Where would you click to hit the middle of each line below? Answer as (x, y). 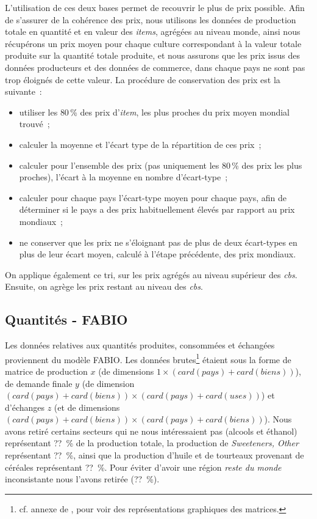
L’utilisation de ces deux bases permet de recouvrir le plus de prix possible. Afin (155, 7)
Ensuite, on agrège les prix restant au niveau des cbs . (104, 286)
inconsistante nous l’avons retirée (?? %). (82, 479)
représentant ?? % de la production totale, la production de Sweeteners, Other (152, 443)
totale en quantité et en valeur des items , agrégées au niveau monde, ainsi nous (153, 31)
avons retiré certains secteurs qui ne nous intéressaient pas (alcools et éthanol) (151, 431)
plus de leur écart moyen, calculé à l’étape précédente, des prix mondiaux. (158, 254)
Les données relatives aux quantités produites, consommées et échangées (140, 345)
